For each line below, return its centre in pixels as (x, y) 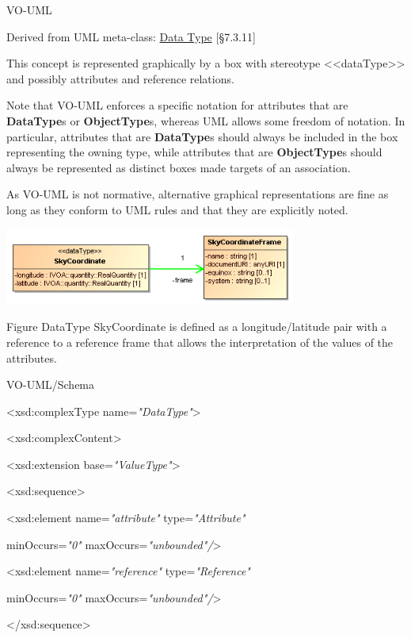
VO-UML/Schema (51, 384)
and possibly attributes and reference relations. (120, 78)
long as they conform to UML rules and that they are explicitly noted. (177, 209)
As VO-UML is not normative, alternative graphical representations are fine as (198, 194)
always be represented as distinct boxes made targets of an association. (179, 167)
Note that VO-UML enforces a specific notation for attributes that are (177, 105)
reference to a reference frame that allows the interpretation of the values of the (200, 342)
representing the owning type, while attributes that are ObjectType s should (194, 152)
